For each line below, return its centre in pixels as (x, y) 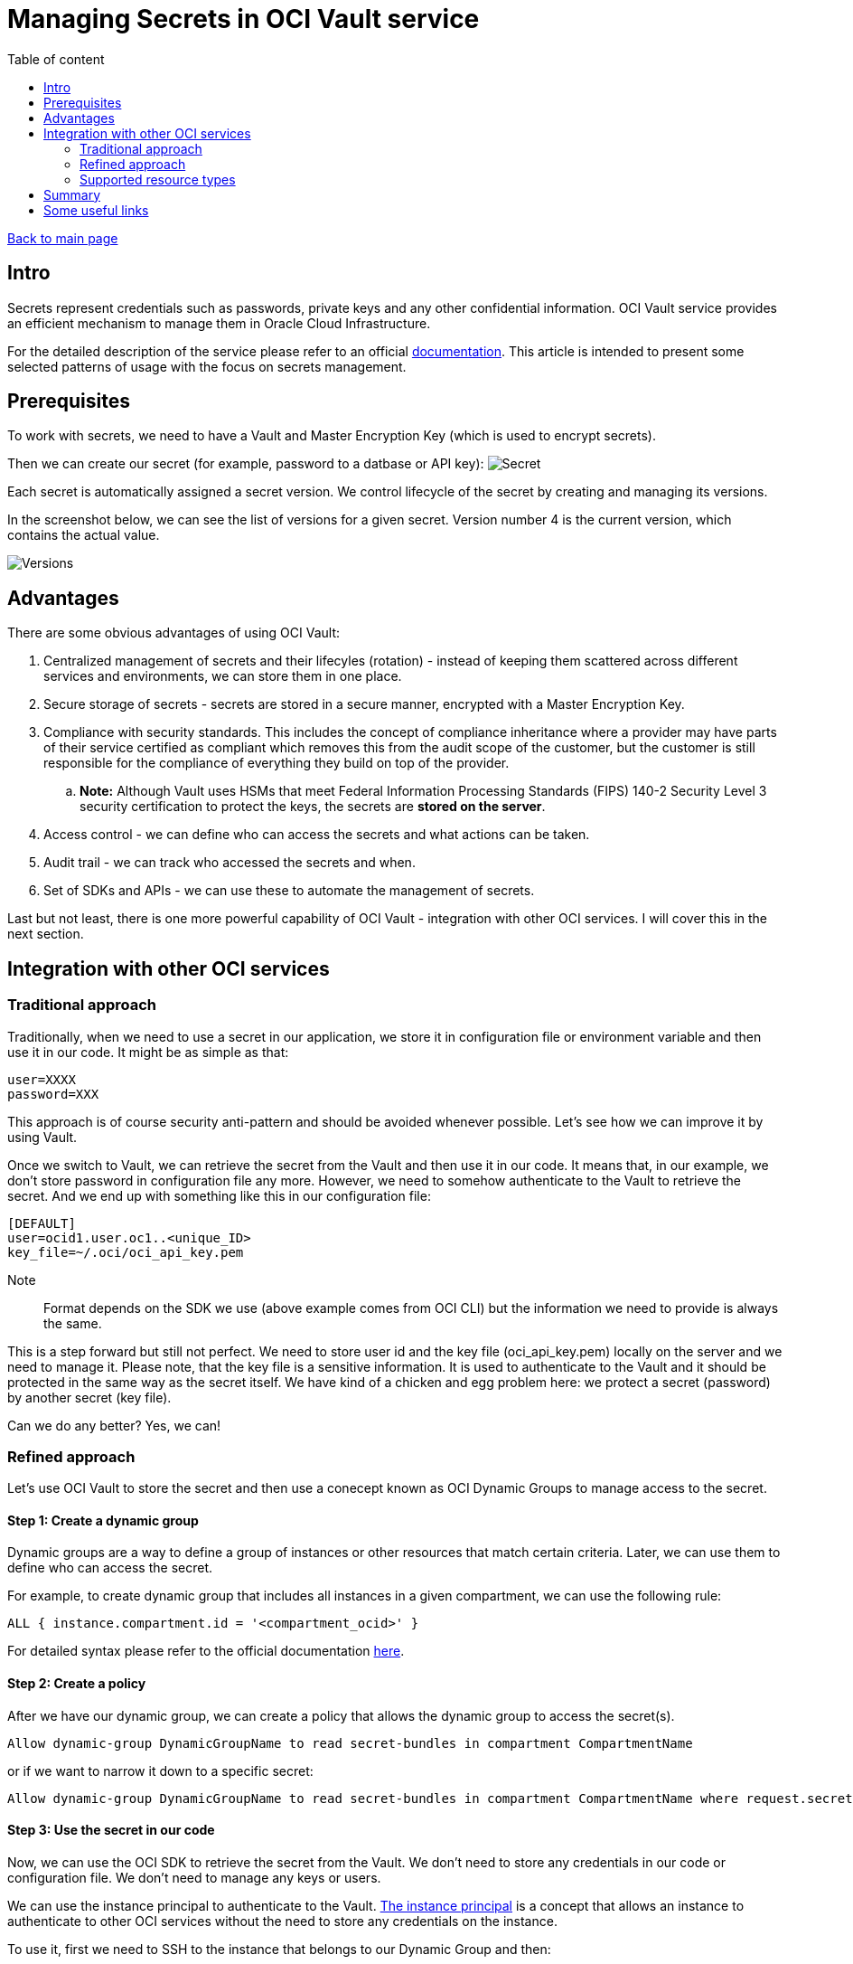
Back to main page (63, 238)
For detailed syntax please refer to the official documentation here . (206, 1651)
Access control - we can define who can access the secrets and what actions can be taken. (317, 835)
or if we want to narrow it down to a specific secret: (160, 1770)
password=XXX (53, 1094)
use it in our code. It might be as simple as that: (148, 1052)
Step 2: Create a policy (77, 1684)
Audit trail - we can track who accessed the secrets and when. (230, 863)
